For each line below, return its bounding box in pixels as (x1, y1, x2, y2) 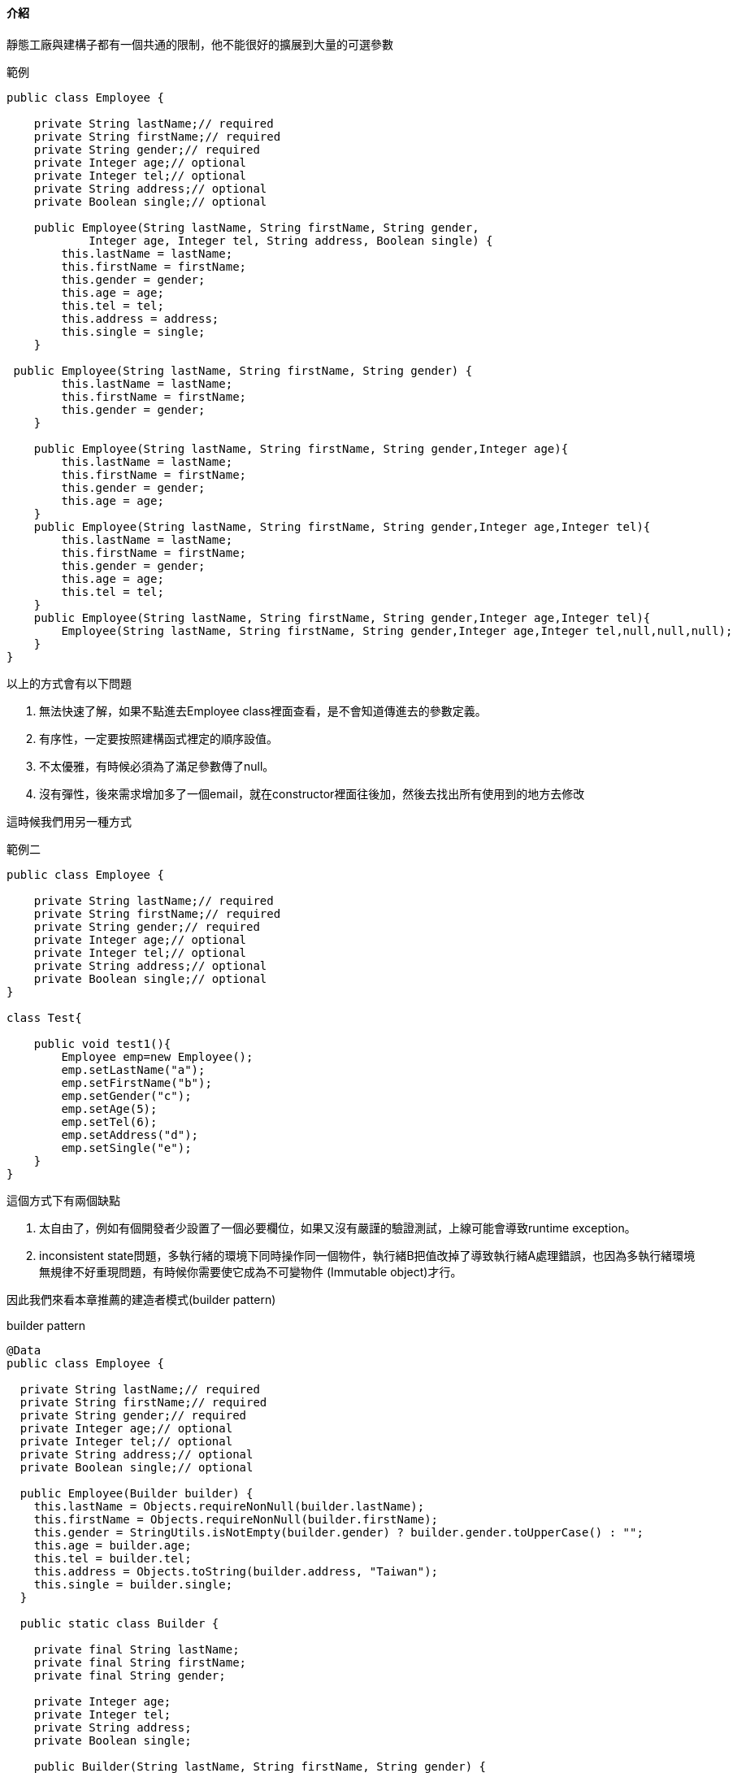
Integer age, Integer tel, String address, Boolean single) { (89, 233, 493, 247)
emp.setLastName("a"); (61, 1062, 206, 1076)
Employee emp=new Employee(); (61, 1049, 254, 1063)
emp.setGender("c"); (61, 1089, 192, 1102)
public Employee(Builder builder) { (20, 1486, 254, 1500)
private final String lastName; (33, 1642, 240, 1656)
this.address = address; (61, 311, 219, 325)
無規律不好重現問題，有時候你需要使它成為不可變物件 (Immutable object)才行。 (39, 1264, 462, 1279)
